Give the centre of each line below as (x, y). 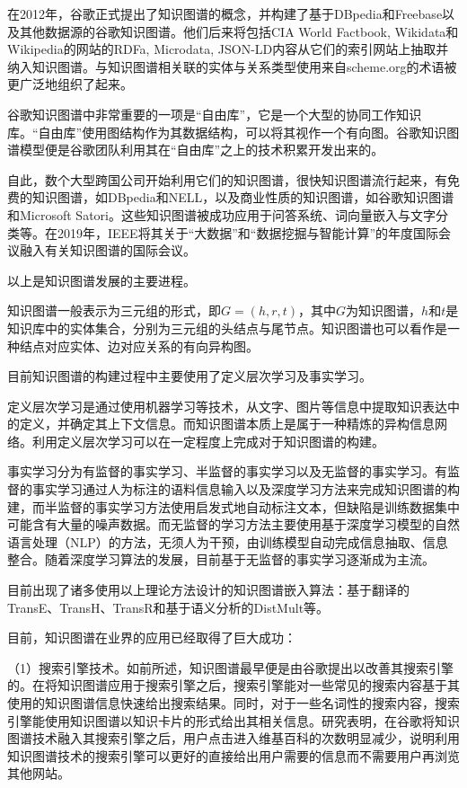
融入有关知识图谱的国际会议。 (107, 250)
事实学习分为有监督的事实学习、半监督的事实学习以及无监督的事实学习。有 (227, 471)
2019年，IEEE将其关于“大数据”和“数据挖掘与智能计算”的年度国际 (248, 232)
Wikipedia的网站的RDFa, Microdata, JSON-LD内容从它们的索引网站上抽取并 (228, 49)
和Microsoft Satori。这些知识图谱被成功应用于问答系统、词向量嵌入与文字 (221, 214)
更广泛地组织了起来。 (70, 84)
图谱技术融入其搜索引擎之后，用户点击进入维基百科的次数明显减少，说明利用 (233, 738)
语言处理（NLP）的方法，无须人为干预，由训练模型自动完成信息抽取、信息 (228, 541)
